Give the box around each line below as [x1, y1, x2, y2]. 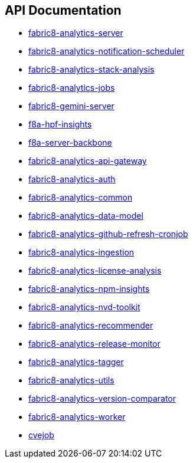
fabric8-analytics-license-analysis [28, 265, 162, 276]
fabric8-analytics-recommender [28, 320, 153, 331]
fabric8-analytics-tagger [28, 357, 124, 367]
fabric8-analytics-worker [28, 412, 126, 422]
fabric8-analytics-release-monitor [28, 339, 161, 349]
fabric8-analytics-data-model [28, 211, 143, 221]
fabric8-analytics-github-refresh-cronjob [28, 229, 188, 239]
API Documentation [5, 3, 122, 18]
